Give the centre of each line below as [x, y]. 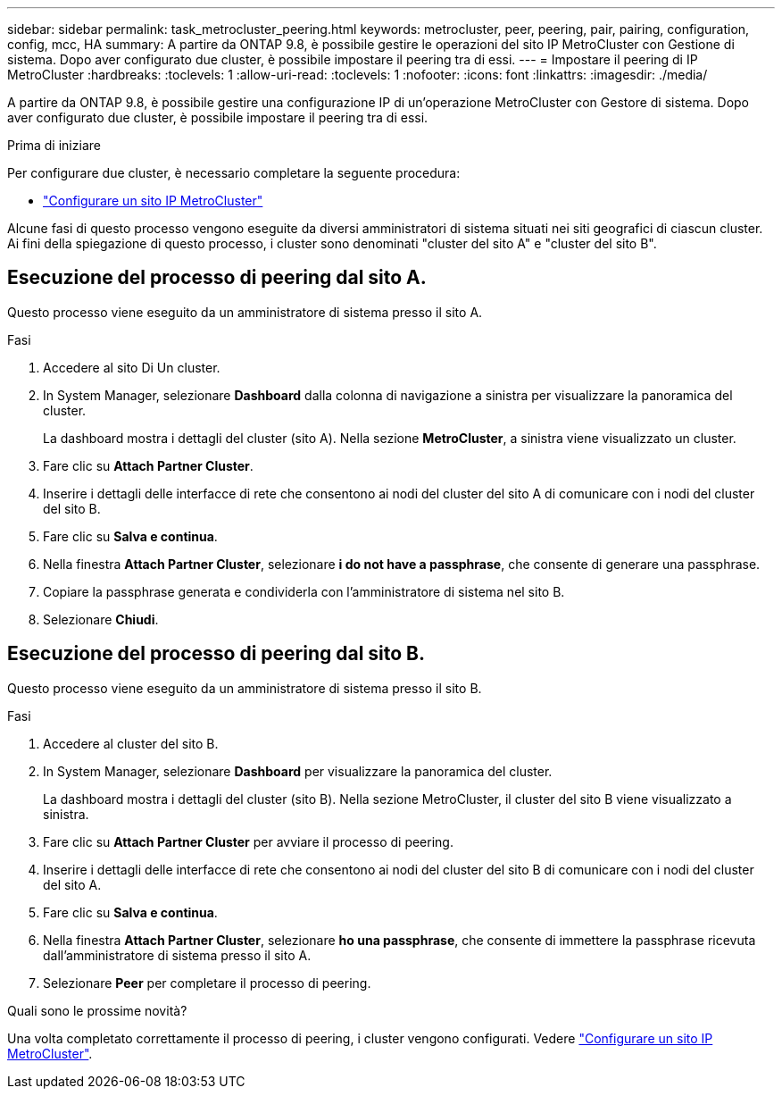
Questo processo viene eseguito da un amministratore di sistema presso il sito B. [245, 688]
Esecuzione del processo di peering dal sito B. [216, 654]
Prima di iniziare [54, 145]
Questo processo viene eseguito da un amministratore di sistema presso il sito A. [245, 312]
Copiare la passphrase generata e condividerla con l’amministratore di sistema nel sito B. [304, 591]
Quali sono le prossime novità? [97, 1010]
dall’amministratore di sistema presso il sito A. [177, 955]
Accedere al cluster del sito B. [131, 743]
